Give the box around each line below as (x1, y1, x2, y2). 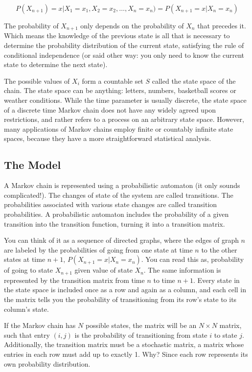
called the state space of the (152, 75, 236, 86)
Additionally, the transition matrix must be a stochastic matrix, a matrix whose (4, 339, 244, 349)
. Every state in (193, 275, 240, 285)
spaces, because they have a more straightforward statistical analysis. (4, 133, 211, 143)
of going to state (4, 265, 53, 275)
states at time (4, 254, 46, 264)
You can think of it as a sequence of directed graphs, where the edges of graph (4, 235, 239, 245)
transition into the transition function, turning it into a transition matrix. (4, 218, 225, 229)
